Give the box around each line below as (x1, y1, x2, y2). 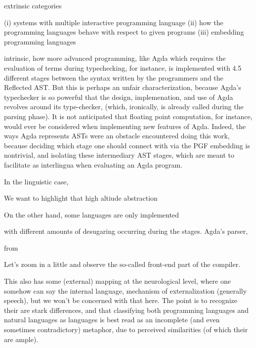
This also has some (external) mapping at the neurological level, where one (4, 276, 231, 286)
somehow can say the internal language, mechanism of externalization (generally (4, 285, 247, 296)
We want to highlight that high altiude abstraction (4, 193, 158, 203)
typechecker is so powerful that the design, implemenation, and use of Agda (4, 91, 233, 102)
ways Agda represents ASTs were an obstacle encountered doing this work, (4, 130, 230, 141)
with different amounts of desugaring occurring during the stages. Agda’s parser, (4, 226, 248, 236)
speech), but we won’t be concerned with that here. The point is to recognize (4, 295, 237, 305)
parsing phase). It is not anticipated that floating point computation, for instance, (4, 111, 253, 121)
